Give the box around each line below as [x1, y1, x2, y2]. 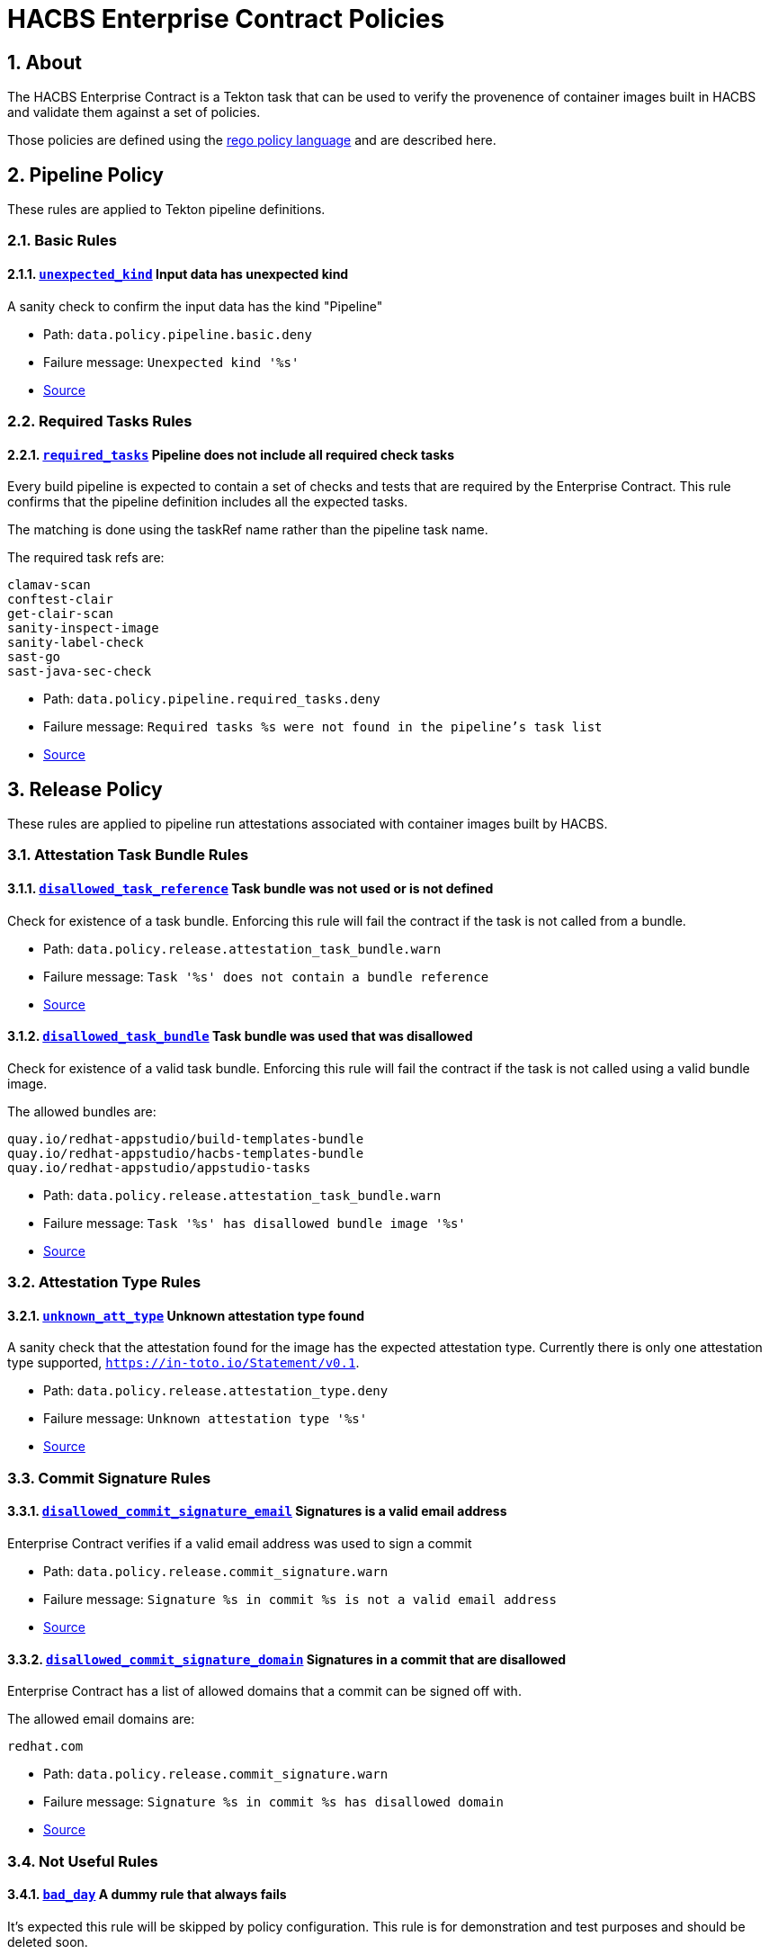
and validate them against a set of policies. [7, 104, 261, 121]
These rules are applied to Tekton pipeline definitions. [7, 202, 326, 218]
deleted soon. [7, 1933, 88, 1950]
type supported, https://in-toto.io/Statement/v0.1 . [7, 1355, 360, 1371]
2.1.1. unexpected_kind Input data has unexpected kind [7, 266, 349, 282]
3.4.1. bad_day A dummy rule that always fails [7, 1887, 287, 1903]
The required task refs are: [7, 550, 165, 566]
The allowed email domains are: [7, 1711, 195, 1727]
